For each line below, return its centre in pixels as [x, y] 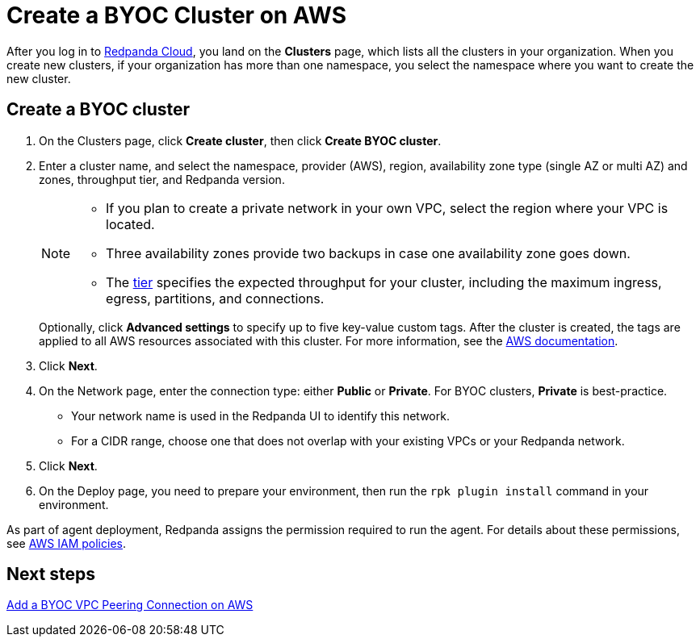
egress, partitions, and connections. [215, 298]
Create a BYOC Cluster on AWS [176, 15]
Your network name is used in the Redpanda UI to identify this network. [260, 415]
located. [130, 224]
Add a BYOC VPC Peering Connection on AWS [130, 605]
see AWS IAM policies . [66, 543]
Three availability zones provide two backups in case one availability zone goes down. [368, 253]
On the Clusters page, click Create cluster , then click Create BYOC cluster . [240, 140]
